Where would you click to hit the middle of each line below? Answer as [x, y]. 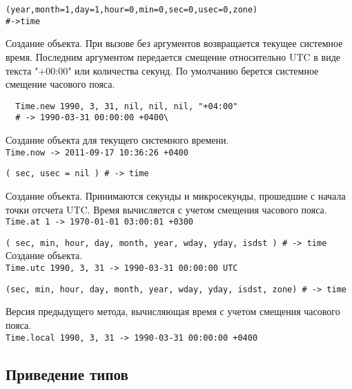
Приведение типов [67, 373]
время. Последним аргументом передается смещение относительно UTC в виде [173, 56]
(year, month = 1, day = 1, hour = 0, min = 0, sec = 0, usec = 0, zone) [132, 10]
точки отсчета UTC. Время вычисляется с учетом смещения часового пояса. [166, 209]
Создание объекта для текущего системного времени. [117, 140]
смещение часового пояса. [60, 84]
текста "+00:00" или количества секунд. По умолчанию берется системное [162, 70]
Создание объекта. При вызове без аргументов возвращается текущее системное [174, 43]
